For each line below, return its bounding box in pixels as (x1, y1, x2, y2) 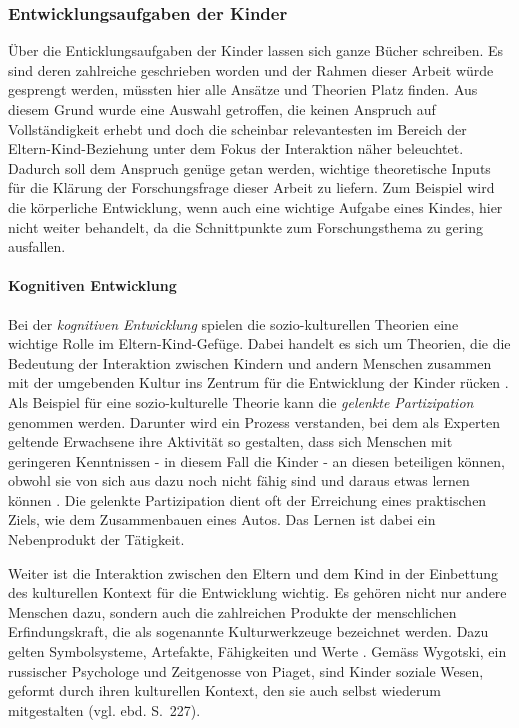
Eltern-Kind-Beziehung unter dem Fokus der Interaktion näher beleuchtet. (8, 138, 464, 159)
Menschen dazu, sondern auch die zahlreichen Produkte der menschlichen (8, 601, 457, 622)
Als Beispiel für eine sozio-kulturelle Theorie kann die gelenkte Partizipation (8, 391, 474, 412)
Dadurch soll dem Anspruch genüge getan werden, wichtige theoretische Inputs (8, 157, 491, 178)
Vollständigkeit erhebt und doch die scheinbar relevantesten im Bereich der (8, 118, 467, 139)
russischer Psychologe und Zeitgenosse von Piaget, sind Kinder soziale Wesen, (8, 660, 484, 681)
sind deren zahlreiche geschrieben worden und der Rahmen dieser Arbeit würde (8, 59, 494, 80)
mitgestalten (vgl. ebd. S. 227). (8, 699, 201, 720)
